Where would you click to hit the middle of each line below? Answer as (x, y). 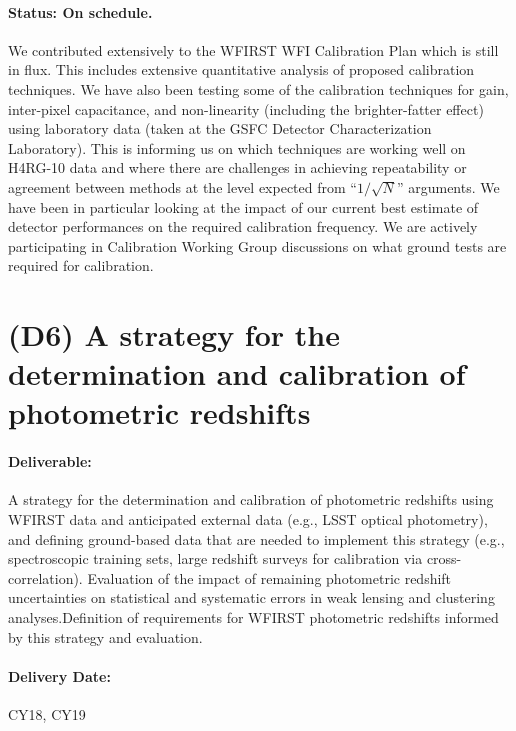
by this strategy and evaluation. (105, 636)
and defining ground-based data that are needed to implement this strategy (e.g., (256, 538)
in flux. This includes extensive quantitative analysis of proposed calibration (241, 69)
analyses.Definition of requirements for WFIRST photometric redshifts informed (253, 617)
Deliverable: (50, 461)
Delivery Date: (59, 675)
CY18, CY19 (47, 714)
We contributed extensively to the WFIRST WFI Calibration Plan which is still (253, 49)
